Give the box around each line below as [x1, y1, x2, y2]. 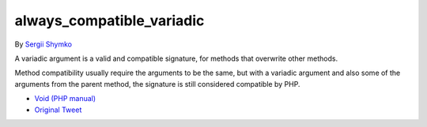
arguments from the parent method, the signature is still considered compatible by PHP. [14, 79, 300, 88]
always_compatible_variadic [14, 12, 205, 29]
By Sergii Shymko [14, 39, 73, 49]
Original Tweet [34, 105, 82, 114]
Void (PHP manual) [34, 94, 96, 103]
